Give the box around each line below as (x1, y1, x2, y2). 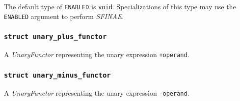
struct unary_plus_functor (4, 33, 107, 41)
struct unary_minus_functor (4, 71, 111, 79)
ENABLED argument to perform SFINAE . (4, 11, 124, 21)
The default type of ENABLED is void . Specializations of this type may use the (4, 1, 236, 11)
